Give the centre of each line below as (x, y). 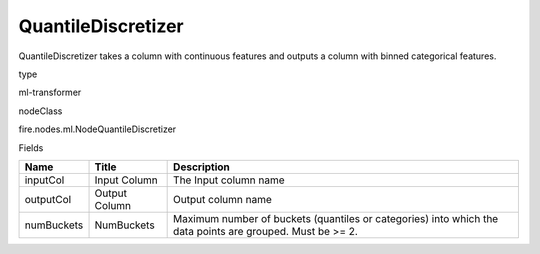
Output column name (222, 199)
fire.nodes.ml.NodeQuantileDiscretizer (97, 129)
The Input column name (229, 180)
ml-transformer (50, 92)
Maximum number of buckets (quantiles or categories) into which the (336, 218)
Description (201, 167)
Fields (31, 147)
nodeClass (40, 111)
